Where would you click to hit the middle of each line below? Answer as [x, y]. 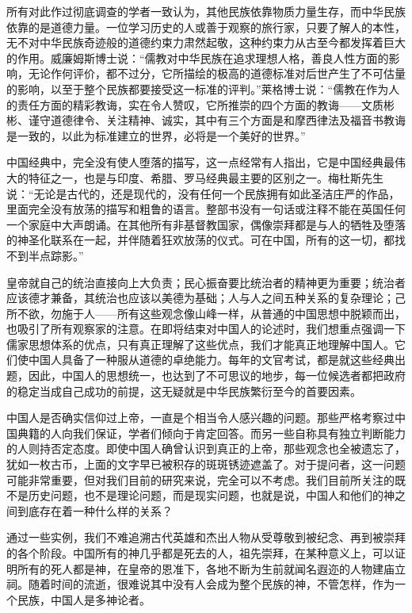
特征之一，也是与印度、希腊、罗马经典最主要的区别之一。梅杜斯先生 [206, 177]
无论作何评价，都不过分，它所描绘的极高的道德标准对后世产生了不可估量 [217, 73]
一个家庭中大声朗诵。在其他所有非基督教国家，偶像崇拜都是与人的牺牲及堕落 [206, 224]
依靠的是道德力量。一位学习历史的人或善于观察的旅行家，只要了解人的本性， [206, 27]
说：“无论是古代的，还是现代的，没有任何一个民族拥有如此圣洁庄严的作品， [203, 193]
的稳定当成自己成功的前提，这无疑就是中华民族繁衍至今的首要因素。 [184, 391]
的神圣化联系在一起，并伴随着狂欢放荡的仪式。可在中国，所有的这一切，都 [200, 240]
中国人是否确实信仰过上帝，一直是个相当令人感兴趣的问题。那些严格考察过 [200, 418]
